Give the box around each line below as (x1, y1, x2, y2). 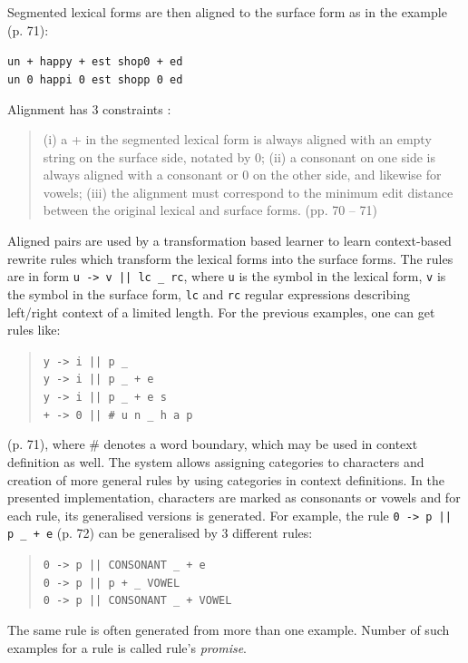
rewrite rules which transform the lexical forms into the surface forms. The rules (7, 249, 453, 268)
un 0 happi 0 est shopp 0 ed (7, 73, 183, 86)
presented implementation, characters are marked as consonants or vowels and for (7, 488, 461, 507)
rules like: (7, 320, 61, 339)
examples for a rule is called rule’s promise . (7, 638, 247, 657)
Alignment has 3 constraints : (7, 99, 171, 118)
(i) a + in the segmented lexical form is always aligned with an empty (43, 130, 432, 149)
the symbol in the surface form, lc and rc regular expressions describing (7, 284, 410, 303)
